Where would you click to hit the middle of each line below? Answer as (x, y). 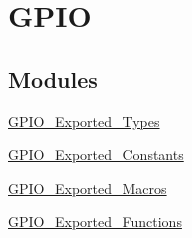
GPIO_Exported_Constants (96, 154)
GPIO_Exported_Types (84, 120)
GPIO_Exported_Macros (87, 187)
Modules (53, 78)
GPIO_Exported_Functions (95, 221)
